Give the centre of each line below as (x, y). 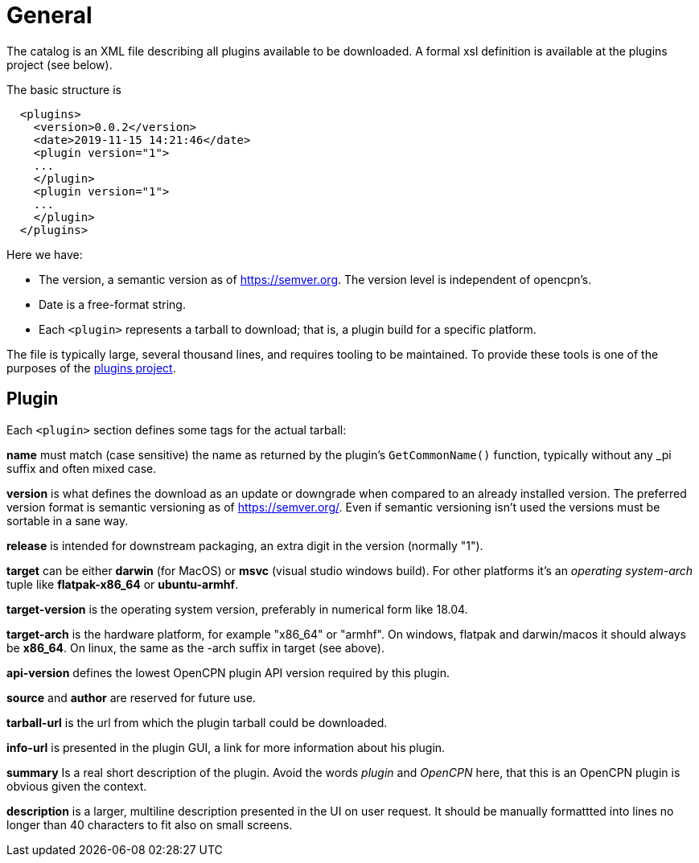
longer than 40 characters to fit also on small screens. (150, 824)
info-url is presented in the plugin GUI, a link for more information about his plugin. (226, 747)
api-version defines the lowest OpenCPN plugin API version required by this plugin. (228, 672)
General (49, 15)
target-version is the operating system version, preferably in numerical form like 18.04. (237, 609)
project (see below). (60, 64)
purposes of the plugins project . (91, 368)
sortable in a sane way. (68, 520)
